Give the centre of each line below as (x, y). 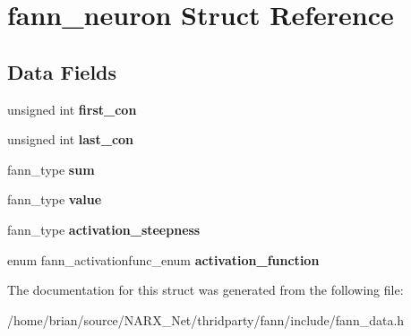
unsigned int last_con (71, 139)
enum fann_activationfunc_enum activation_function (163, 259)
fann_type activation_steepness (104, 229)
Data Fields (62, 71)
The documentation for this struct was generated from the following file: (205, 290)
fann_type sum (51, 169)
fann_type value (55, 199)
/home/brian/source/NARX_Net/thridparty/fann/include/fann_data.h (206, 319)
